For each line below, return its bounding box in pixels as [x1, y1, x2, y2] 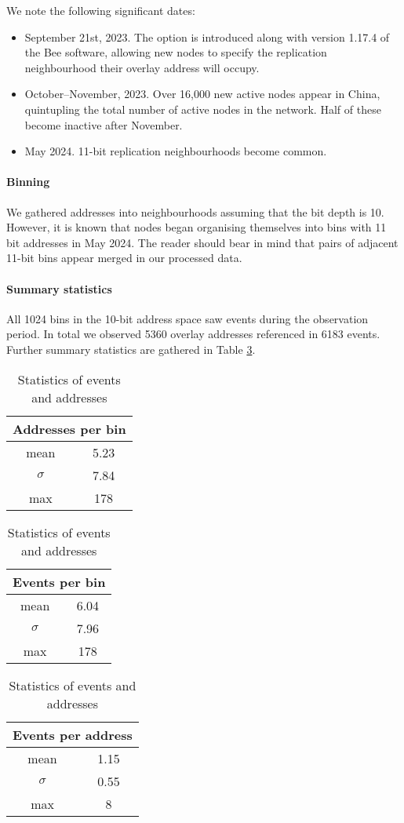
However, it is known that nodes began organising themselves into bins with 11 [6, 219, 387, 235]
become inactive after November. [24, 116, 183, 133]
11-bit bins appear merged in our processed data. [6, 249, 242, 266]
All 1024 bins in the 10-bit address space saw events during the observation [6, 310, 369, 326]
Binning [6, 173, 50, 190]
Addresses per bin [13, 419, 126, 438]
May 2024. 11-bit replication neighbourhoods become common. [24, 143, 327, 159]
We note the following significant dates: [6, 2, 195, 18]
